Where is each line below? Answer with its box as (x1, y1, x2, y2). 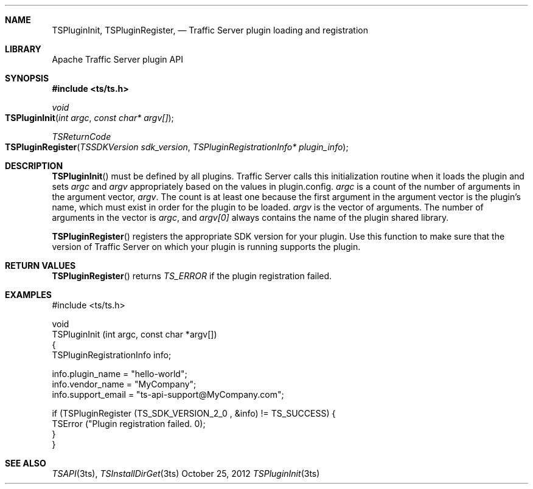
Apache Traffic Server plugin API (52, 54, 183, 64)
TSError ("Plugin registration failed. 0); (52, 418, 206, 429)
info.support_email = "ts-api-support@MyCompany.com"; (52, 389, 284, 400)
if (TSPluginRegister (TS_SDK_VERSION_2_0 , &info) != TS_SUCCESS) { (52, 408, 336, 418)
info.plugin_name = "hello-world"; (52, 369, 187, 379)
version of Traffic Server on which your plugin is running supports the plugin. (52, 241, 361, 252)
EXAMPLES (5, 290, 52, 300)
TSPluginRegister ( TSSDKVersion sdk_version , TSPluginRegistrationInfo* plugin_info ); (5, 142, 349, 152)
